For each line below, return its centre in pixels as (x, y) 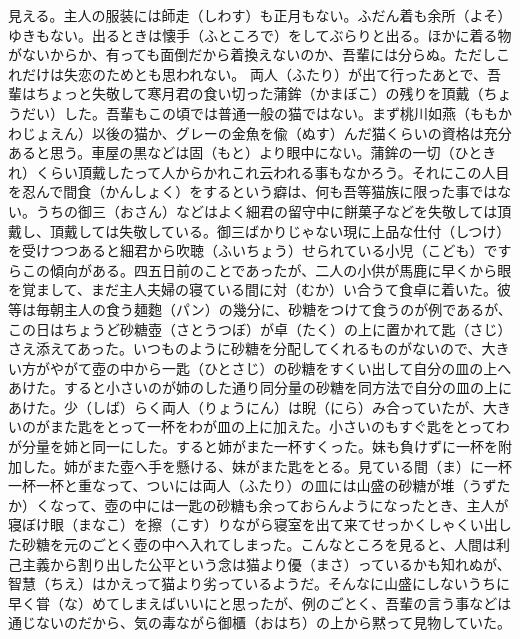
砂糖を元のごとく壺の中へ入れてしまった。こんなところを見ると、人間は (259, 544)
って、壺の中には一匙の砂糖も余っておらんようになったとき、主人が (286, 504)
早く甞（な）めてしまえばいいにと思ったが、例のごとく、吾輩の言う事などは (260, 602)
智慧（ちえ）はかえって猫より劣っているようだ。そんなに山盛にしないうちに (259, 583)
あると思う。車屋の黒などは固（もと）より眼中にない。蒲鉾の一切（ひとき (252, 152)
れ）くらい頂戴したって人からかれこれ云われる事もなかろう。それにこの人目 (259, 171)
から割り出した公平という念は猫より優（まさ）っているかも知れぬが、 (280, 563)
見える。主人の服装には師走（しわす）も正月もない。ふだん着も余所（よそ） (260, 15)
